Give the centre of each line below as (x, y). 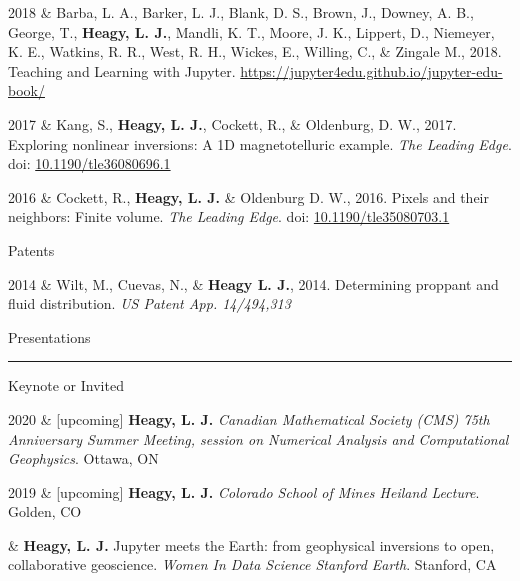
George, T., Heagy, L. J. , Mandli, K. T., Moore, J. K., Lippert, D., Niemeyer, (251, 31)
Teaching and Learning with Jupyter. (122, 70)
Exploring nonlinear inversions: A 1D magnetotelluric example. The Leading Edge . (260, 143)
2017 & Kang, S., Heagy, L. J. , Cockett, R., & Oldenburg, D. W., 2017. (232, 123)
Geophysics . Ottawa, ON (83, 458)
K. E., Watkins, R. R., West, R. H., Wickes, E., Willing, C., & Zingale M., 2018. (255, 51)
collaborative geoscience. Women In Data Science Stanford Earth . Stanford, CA (252, 564)
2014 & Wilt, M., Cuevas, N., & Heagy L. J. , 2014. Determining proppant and (253, 283)
